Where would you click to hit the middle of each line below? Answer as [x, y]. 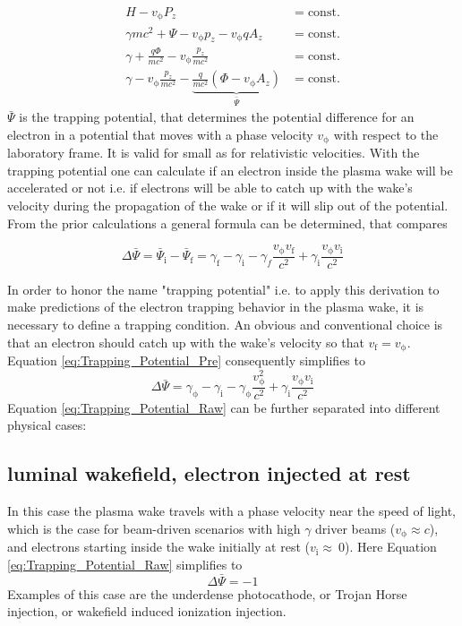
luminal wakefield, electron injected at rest [209, 473]
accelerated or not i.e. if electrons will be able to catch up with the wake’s [210, 188]
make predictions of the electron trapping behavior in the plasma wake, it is [216, 307]
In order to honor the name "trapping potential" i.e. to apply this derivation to [223, 289]
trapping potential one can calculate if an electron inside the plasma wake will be [230, 170]
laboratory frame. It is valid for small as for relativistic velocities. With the [214, 153]
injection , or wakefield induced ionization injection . [147, 611]
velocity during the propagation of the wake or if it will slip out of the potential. [228, 206]
